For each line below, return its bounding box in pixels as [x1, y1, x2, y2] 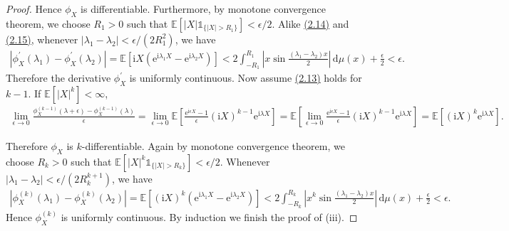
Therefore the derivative [6, 70, 111, 85]
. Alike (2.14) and [272, 16, 349, 31]
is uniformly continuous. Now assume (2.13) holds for [129, 70, 362, 85]
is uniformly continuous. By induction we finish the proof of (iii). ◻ [61, 209, 358, 224]
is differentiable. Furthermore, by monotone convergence [81, 1, 326, 16]
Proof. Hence [6, 1, 62, 16]
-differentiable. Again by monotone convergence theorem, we [81, 138, 345, 153]
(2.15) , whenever [6, 31, 78, 46]
